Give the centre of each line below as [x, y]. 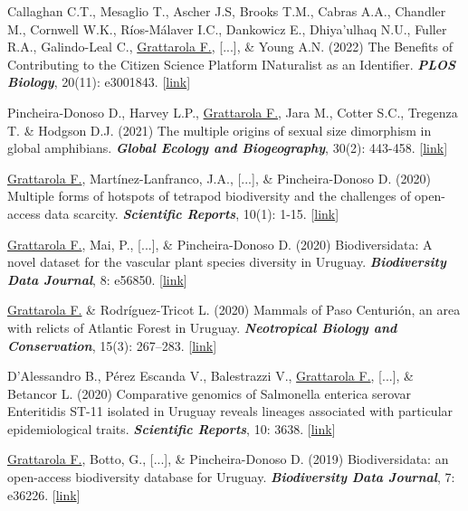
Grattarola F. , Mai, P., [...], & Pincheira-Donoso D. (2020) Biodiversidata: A [220, 244]
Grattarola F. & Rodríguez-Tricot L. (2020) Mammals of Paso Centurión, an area [234, 310]
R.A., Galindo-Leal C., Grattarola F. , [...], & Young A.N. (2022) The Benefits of [230, 47]
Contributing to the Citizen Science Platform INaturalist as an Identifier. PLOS [232, 64]
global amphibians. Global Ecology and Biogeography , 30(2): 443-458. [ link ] [228, 148]
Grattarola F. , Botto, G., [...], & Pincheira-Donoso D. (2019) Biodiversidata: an [228, 459]
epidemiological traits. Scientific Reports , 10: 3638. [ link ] [172, 428]
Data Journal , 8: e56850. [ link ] [97, 279]
